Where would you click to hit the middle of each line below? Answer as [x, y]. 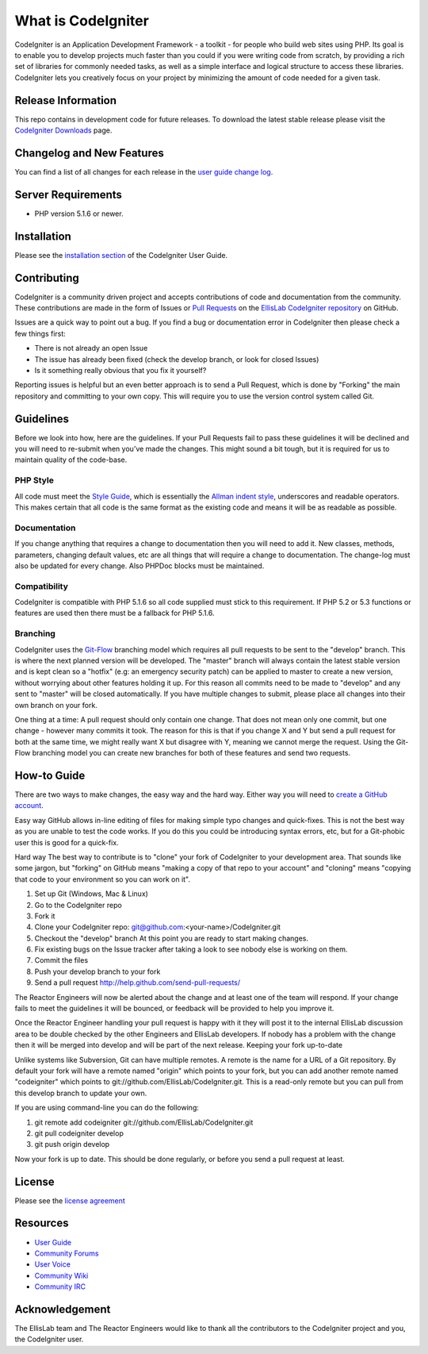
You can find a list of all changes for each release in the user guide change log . [144, 171]
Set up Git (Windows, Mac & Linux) [91, 894]
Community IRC [60, 1287]
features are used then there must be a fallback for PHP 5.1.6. [115, 613]
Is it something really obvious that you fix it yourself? [120, 370]
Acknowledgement [63, 1309]
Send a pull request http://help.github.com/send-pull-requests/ [138, 983]
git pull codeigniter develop [79, 1133]
